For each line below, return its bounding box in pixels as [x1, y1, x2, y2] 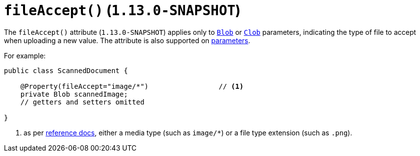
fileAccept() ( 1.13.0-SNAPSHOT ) [4, 2, 241, 19]
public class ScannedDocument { [4, 66, 128, 75]
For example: [4, 51, 46, 60]
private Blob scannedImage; [20, 90, 128, 98]
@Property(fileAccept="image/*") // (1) [20, 82, 244, 90]
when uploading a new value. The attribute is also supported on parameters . [4, 36, 250, 45]
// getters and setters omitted [20, 98, 145, 106]
